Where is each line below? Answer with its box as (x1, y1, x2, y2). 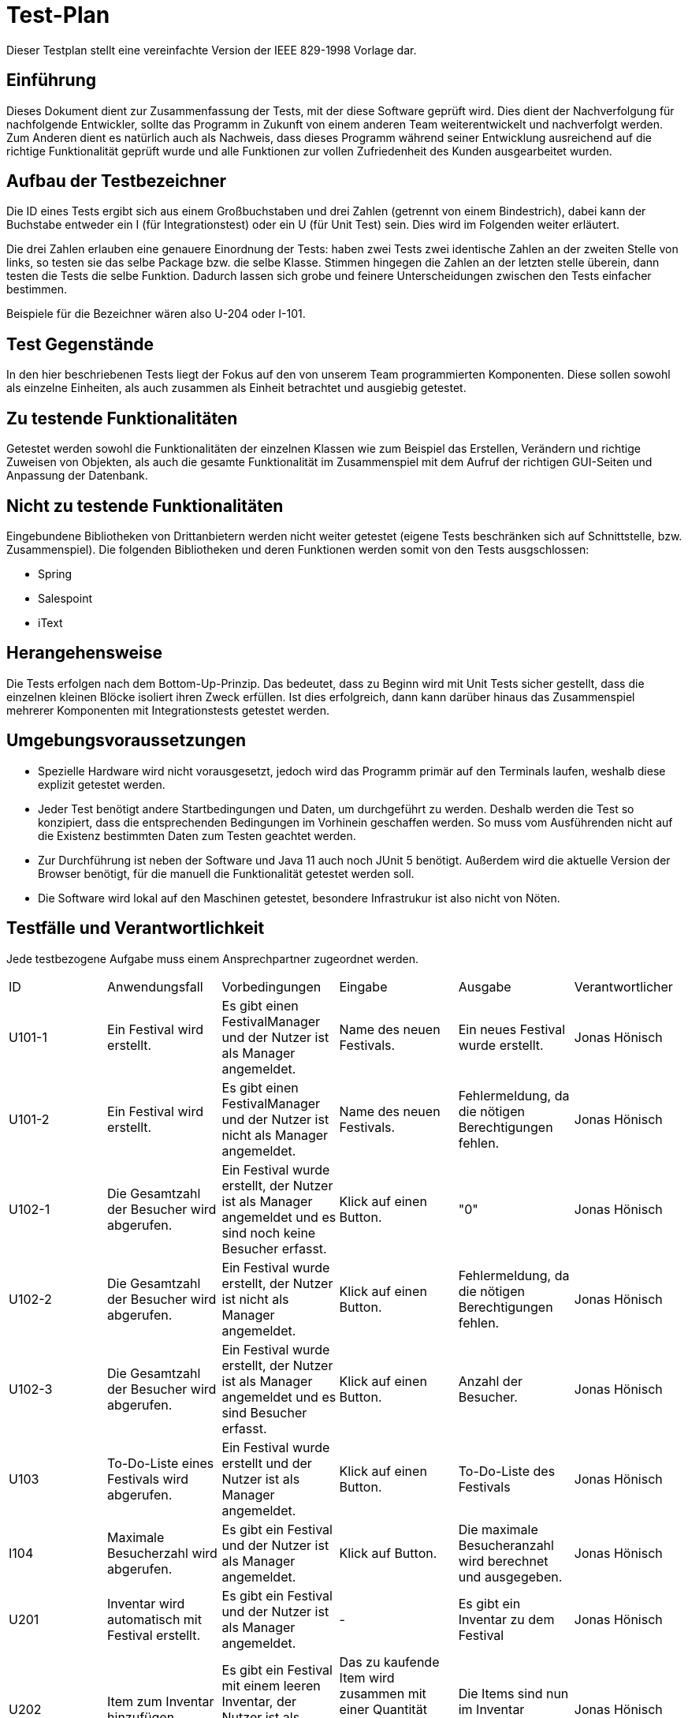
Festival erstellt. (107, 1626, 201, 1643)
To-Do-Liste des (458, 1462, 556, 1479)
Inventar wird (107, 1595, 185, 1612)
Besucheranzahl (458, 1537, 554, 1553)
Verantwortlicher (574, 978, 673, 995)
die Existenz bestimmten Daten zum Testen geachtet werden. (38, 828, 356, 842)
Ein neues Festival (458, 1021, 566, 1037)
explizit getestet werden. (38, 777, 165, 791)
